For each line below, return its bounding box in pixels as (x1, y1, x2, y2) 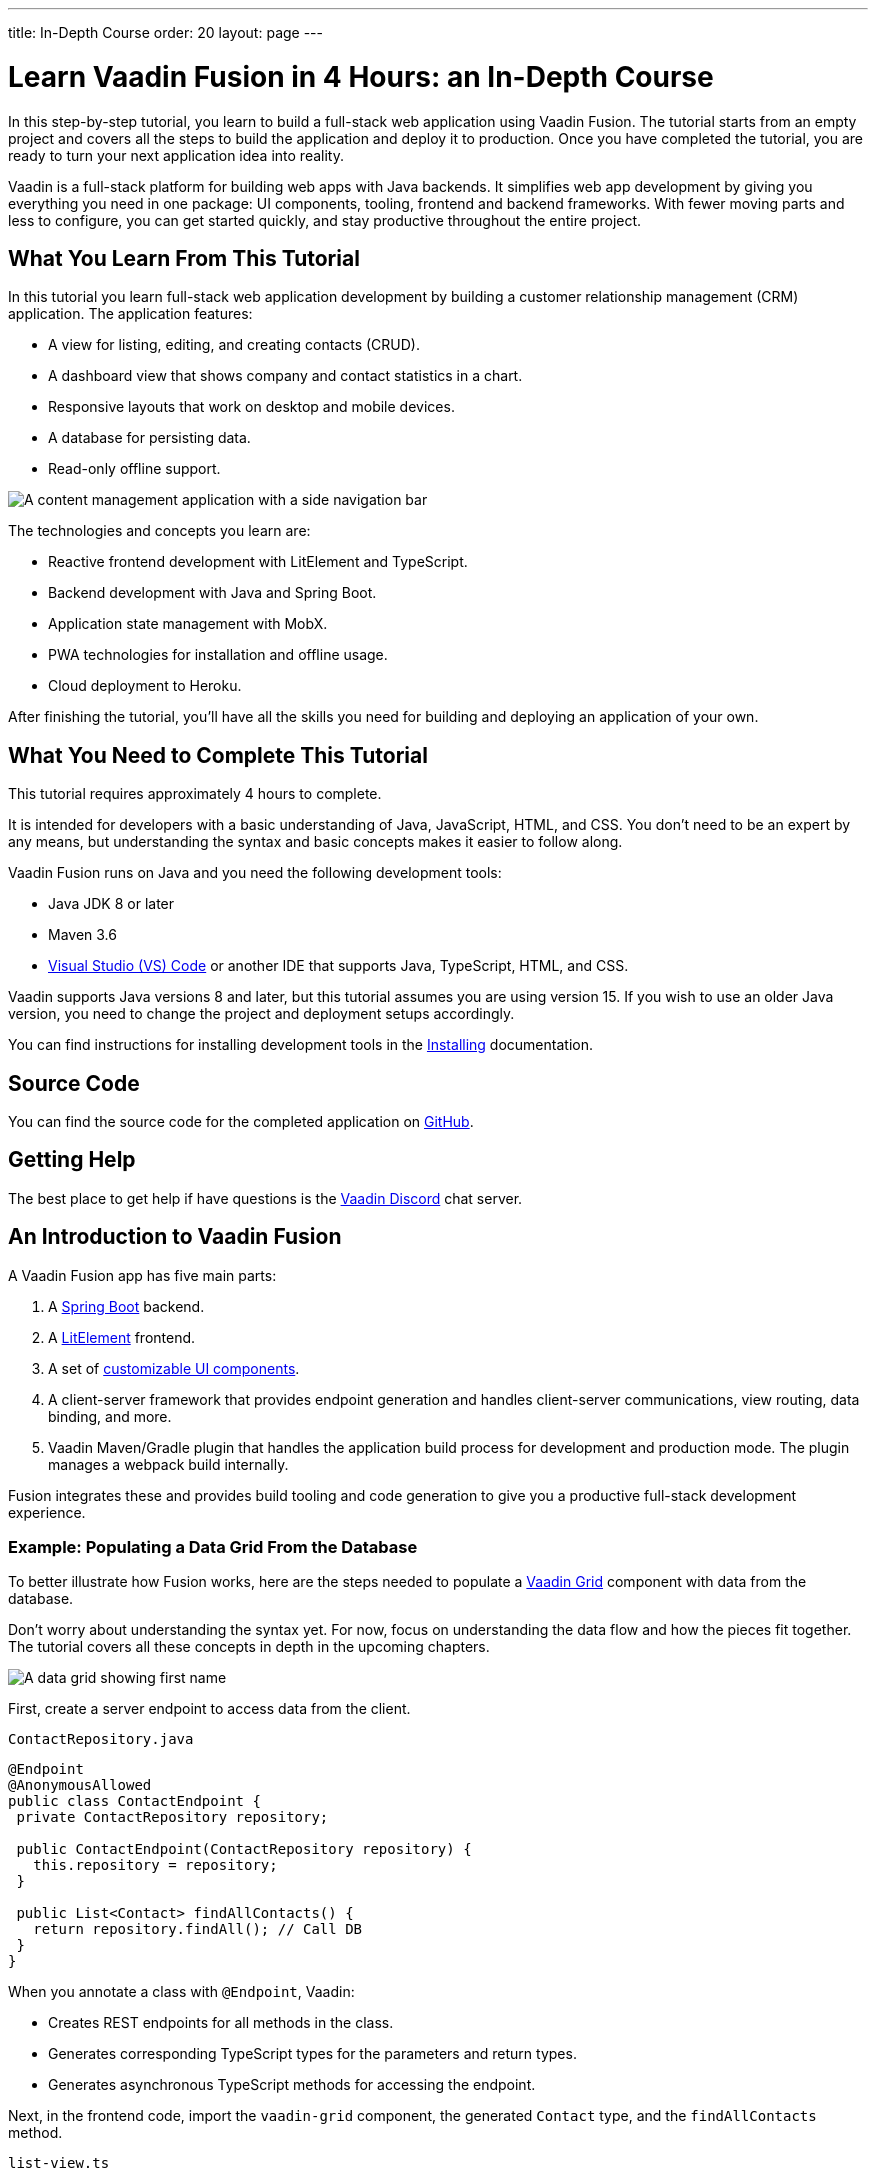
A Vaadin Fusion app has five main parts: (8, 1266, 277, 1284)
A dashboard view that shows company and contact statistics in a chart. (48, 367, 523, 385)
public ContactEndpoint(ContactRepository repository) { (16, 1841, 472, 1858)
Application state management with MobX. (48, 615, 328, 633)
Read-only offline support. (48, 460, 221, 478)
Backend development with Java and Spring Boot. (48, 584, 377, 602)
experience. (8, 1503, 86, 1521)
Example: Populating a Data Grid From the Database (8, 1537, 418, 1558)
